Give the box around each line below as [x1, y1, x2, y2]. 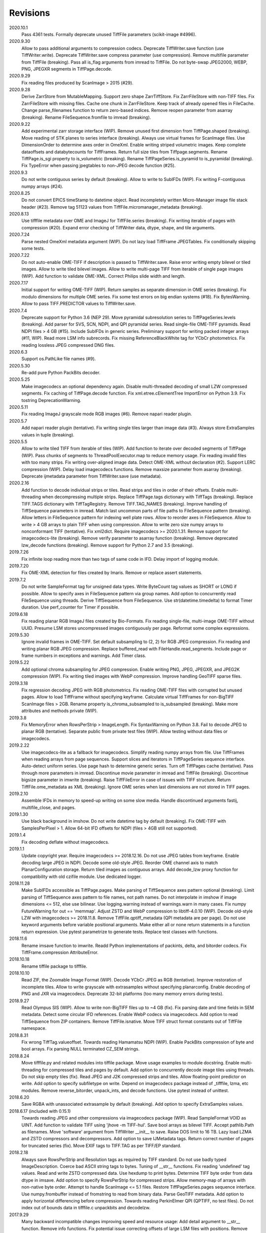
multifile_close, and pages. [21, 804, 76, 810]
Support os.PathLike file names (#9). [21, 356, 96, 362]
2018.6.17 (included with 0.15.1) [9, 1108, 71, 1114]
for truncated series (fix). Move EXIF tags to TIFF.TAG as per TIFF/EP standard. [21, 1142, 182, 1149]
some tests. [21, 246, 45, 252]
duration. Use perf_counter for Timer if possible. [21, 604, 120, 610]
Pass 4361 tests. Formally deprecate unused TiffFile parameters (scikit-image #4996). [21, 31, 197, 37]
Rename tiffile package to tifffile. [21, 963, 88, 969]
